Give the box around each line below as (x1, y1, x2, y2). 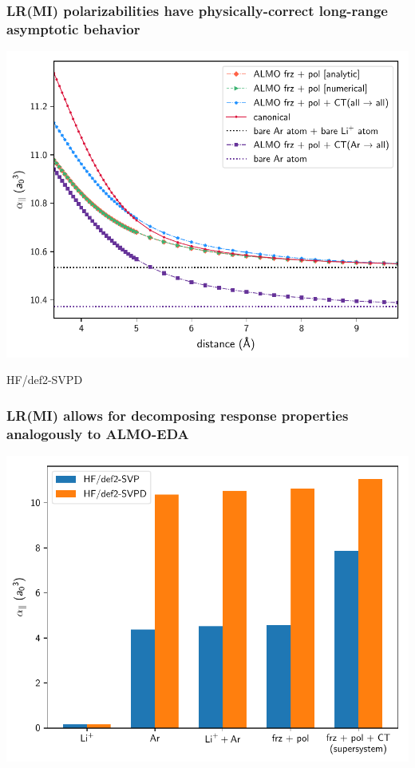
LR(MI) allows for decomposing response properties (6, 405, 349, 425)
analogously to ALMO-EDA (6, 423, 189, 443)
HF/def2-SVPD (6, 371, 83, 388)
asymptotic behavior (6, 18, 140, 38)
